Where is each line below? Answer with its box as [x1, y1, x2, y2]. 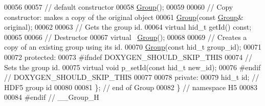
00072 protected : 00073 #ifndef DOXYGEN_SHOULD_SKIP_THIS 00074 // [4, 51, 252, 62]
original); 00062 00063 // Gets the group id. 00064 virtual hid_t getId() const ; [4, 22, 252, 32]
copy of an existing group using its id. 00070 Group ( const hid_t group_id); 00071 [4, 41, 262, 52]
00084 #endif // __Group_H [4, 92, 99, 102]
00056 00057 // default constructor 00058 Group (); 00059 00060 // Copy [4, 2, 233, 12]
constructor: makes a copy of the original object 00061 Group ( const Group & [4, 11, 244, 22]
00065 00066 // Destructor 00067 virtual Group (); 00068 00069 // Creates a [4, 31, 247, 42]
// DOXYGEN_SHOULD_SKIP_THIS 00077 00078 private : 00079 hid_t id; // [4, 72, 259, 82]
